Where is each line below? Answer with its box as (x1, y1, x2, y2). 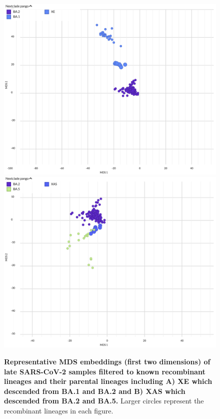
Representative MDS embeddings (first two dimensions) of (4, 356, 210, 366)
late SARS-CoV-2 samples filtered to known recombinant (4, 366, 205, 376)
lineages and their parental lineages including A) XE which (4, 376, 212, 386)
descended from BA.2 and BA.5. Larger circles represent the (4, 395, 204, 406)
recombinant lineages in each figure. (4, 405, 113, 415)
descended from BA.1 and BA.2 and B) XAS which (4, 385, 185, 396)
